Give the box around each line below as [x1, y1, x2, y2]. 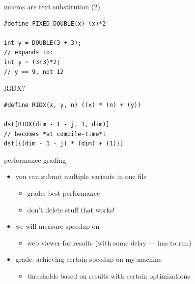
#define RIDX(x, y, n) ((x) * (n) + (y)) [4, 101, 141, 108]
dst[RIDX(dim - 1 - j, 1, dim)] [4, 120, 110, 128]
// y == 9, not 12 [4, 68, 64, 75]
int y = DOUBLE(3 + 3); [4, 39, 82, 46]
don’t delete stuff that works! [27, 204, 115, 214]
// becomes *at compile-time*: [4, 130, 106, 138]
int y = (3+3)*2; [4, 58, 60, 66]
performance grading [4, 154, 66, 165]
